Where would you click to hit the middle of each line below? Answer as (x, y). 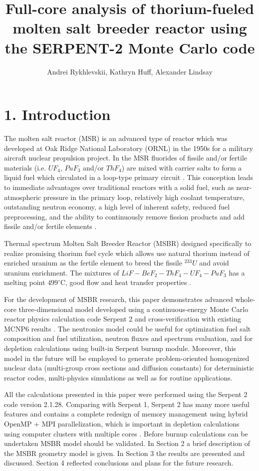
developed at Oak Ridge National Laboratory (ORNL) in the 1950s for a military (129, 148)
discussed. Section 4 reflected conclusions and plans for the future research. (119, 463)
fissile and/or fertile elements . (50, 226)
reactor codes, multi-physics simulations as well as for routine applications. (118, 377)
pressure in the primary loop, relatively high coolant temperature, (144, 197)
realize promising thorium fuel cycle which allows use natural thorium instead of (127, 253)
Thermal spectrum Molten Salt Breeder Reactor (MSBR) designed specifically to (128, 243)
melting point (25, 282)
